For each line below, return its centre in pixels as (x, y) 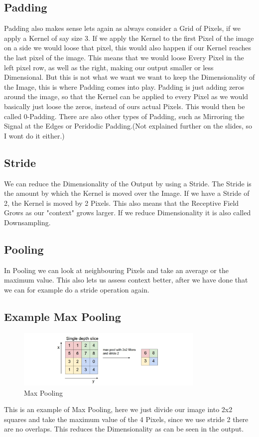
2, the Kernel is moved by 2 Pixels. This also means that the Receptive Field (122, 203)
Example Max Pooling (63, 316)
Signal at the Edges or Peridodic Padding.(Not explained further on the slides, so (128, 126)
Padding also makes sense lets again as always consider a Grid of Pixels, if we (122, 28)
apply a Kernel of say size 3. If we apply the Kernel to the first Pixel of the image (129, 38)
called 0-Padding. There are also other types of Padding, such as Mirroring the (124, 116)
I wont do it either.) (34, 135)
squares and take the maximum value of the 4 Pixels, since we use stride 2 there (126, 419)
